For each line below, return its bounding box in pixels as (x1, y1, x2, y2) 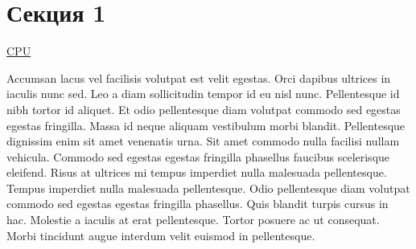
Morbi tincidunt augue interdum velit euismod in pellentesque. (6, 227, 315, 243)
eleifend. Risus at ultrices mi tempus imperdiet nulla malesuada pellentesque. (6, 164, 387, 181)
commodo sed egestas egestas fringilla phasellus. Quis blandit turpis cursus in (6, 195, 389, 212)
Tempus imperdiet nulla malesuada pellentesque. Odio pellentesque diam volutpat (6, 179, 410, 196)
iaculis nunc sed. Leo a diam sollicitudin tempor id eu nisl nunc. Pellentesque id (6, 85, 400, 102)
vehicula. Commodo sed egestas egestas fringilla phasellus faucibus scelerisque (6, 148, 390, 165)
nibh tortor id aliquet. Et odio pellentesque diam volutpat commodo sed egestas (6, 100, 401, 117)
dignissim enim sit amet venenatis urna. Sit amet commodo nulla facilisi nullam (6, 133, 400, 149)
